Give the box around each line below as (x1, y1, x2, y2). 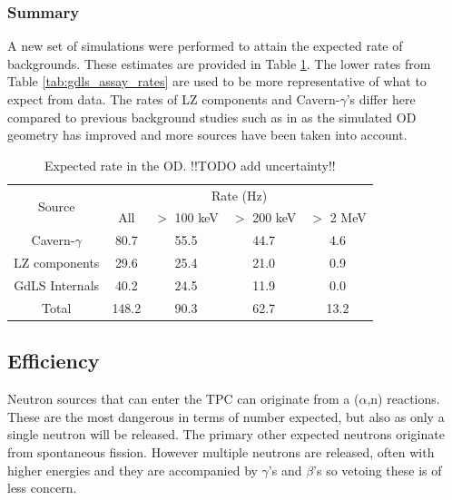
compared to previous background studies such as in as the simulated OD (7, 107, 417, 126)
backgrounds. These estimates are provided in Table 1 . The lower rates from (7, 54, 431, 73)
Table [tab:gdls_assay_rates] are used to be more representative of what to (7, 72, 427, 91)
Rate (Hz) (211, 185, 268, 204)
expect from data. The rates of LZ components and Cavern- (7, 90, 340, 108)
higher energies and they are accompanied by (7, 460, 258, 479)
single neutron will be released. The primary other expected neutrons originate (7, 425, 445, 444)
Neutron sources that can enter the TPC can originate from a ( (7, 389, 359, 408)
